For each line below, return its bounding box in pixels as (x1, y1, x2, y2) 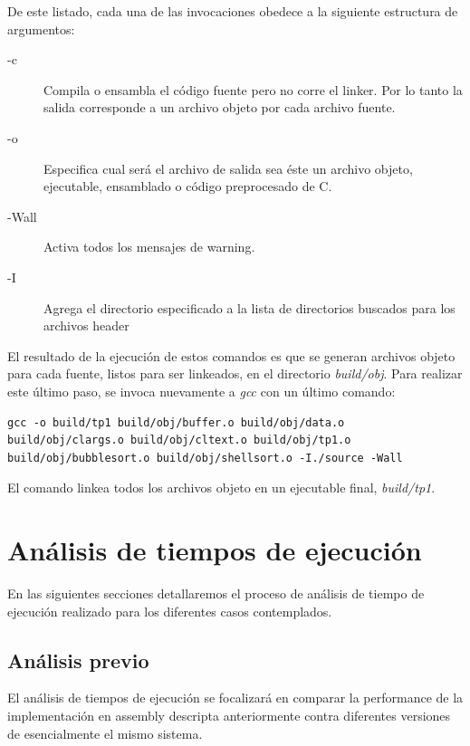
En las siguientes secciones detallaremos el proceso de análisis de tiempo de (7, 584, 425, 602)
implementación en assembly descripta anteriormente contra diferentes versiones (7, 705, 451, 724)
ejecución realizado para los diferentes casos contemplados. (7, 601, 332, 620)
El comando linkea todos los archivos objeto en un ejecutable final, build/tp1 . (7, 478, 436, 497)
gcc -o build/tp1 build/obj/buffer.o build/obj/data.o (7, 416, 345, 429)
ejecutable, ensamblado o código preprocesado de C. (43, 177, 332, 196)
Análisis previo (7, 646, 149, 674)
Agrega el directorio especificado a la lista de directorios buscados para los (43, 298, 456, 317)
